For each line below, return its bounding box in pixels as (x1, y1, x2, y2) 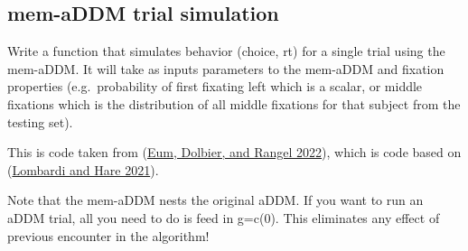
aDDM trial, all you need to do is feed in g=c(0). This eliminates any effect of (7, 208, 440, 227)
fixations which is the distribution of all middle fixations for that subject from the (7, 94, 461, 113)
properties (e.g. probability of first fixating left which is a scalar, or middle (7, 77, 423, 96)
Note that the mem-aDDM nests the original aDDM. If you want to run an (7, 191, 424, 209)
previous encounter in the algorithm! (7, 226, 210, 245)
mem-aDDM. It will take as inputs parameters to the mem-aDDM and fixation (7, 59, 445, 78)
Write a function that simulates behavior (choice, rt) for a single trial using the (7, 42, 445, 60)
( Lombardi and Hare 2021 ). (7, 160, 159, 179)
